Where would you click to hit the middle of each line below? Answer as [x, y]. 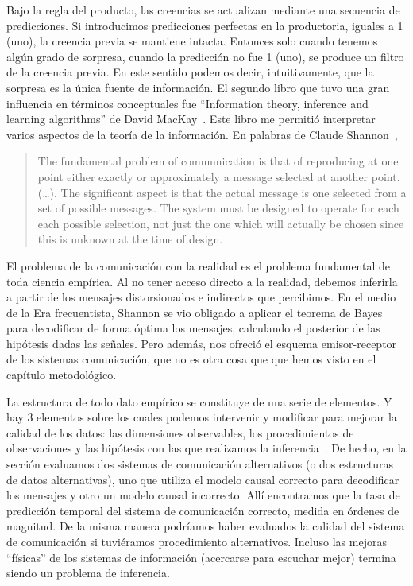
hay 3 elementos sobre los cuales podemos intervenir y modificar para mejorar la [202, 417]
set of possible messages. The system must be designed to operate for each [218, 208]
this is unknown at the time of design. [130, 239]
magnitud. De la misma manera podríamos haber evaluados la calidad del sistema [206, 526]
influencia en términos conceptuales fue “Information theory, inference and [187, 103]
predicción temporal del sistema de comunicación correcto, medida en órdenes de [203, 510]
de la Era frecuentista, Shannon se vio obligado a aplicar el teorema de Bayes [195, 312]
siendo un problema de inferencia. [88, 573]
